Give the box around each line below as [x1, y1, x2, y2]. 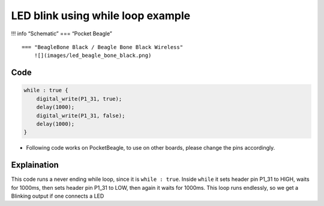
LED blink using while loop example [11, 9, 191, 22]
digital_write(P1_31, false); [36, 112, 125, 119]
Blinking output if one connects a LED [11, 192, 104, 199]
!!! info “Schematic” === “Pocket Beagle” [11, 30, 112, 37]
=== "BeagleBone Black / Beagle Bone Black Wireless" [22, 44, 183, 50]
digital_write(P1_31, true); [36, 95, 122, 102]
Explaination [11, 160, 59, 170]
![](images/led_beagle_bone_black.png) [34, 52, 152, 59]
